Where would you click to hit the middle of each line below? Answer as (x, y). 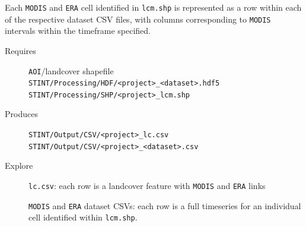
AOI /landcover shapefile (71, 70)
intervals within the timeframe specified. (78, 31)
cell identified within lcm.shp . (83, 217)
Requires (20, 50)
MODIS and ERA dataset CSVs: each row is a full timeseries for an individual (165, 205)
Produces (21, 114)
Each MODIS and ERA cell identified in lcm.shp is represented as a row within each (153, 7)
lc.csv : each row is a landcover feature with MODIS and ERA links (147, 185)
